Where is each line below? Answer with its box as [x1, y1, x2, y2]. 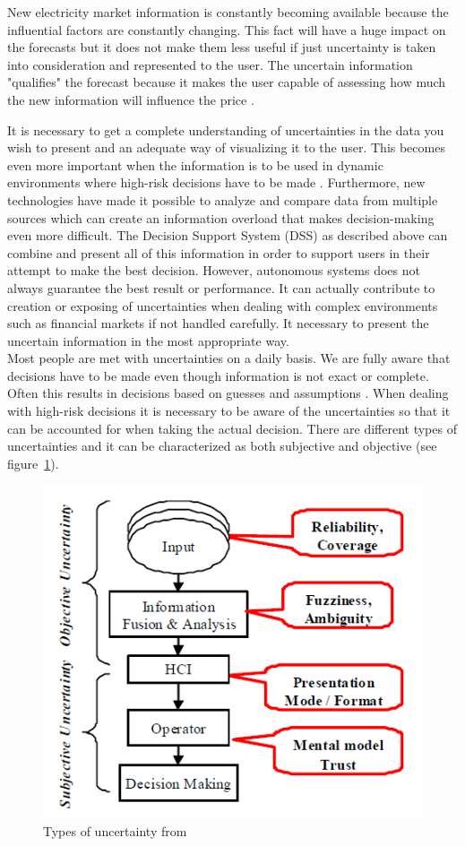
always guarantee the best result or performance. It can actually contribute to [7, 278, 435, 297]
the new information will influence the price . [7, 90, 254, 108]
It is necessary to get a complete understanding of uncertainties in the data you [7, 120, 444, 139]
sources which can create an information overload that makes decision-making [7, 208, 435, 227]
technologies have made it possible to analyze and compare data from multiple [7, 190, 438, 209]
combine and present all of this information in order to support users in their [7, 243, 430, 262]
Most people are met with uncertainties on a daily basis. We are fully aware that [7, 349, 451, 367]
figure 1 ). [7, 453, 59, 472]
